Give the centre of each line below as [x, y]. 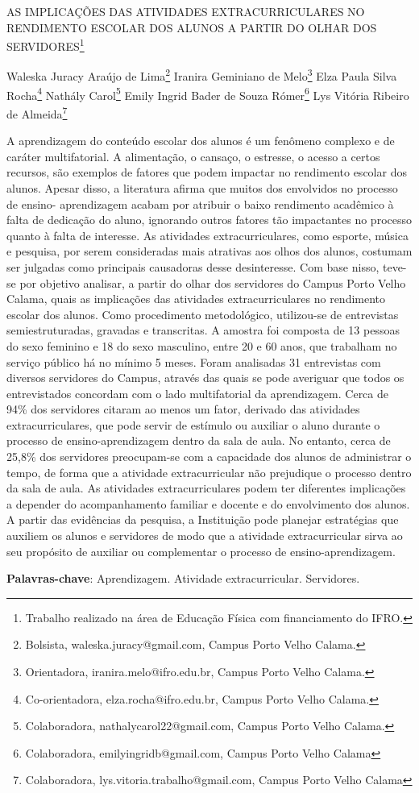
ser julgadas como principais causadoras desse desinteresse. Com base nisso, [193, 266]
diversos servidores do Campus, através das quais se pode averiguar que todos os [205, 378]
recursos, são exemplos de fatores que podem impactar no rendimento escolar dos [207, 172]
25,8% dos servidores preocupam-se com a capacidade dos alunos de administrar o [209, 457]
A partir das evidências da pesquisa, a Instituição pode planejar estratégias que [203, 519]
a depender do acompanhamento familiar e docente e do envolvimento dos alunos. [208, 503]
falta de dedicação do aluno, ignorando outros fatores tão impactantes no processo [209, 220]
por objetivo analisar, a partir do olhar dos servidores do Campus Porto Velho [213, 282]
